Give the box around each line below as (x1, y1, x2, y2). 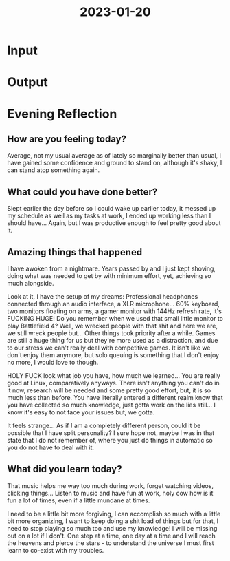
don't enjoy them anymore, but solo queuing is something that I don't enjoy (7, 351, 220, 359)
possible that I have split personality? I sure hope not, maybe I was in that (7, 429, 215, 437)
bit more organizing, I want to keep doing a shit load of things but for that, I (7, 517, 219, 525)
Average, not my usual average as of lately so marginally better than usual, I (7, 151, 222, 160)
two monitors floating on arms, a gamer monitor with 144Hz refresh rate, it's (7, 307, 222, 315)
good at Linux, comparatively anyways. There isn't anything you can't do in (7, 379, 220, 387)
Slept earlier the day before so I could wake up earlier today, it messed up (7, 204, 216, 213)
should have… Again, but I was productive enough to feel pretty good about (7, 219, 221, 227)
